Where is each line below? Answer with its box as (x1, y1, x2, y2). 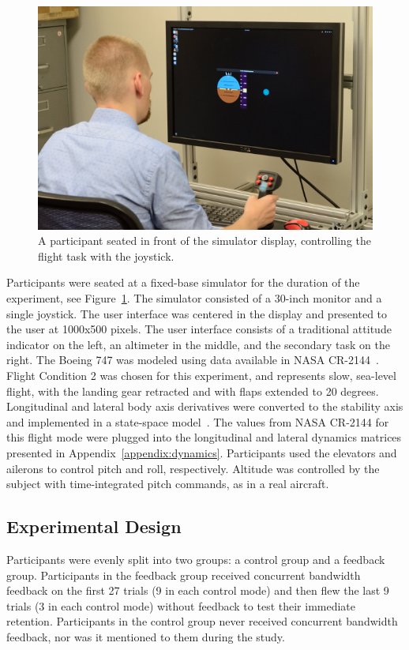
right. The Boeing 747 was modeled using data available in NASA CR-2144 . (6, 351, 379, 368)
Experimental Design (6, 514, 182, 539)
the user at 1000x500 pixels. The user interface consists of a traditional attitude (6, 321, 392, 337)
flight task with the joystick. (38, 247, 174, 264)
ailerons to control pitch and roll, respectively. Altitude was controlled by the (6, 460, 380, 476)
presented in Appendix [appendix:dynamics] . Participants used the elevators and (6, 444, 397, 460)
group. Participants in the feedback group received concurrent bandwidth (6, 566, 361, 583)
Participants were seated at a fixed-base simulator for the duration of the (6, 274, 360, 291)
